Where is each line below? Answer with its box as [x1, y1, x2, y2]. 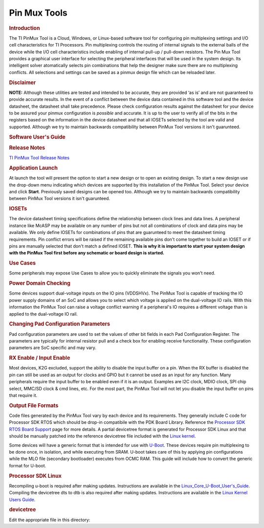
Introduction [9, 24, 40, 31]
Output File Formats [9, 402, 59, 409]
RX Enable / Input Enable [9, 355, 70, 362]
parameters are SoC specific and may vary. [9, 345, 96, 351]
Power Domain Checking [9, 280, 71, 287]
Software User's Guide [9, 134, 66, 140]
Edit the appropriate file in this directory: [9, 517, 90, 523]
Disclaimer [9, 79, 36, 86]
